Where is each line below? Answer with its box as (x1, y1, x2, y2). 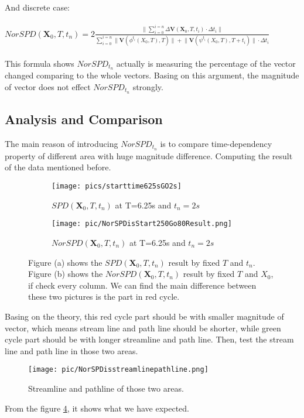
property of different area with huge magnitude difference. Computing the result (5, 149, 293, 162)
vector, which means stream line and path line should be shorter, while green (5, 321, 281, 334)
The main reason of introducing (5, 138, 118, 150)
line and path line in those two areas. (5, 344, 138, 357)
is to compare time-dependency (160, 138, 272, 150)
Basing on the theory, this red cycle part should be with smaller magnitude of (5, 310, 284, 322)
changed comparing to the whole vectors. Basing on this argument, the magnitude (5, 69, 299, 81)
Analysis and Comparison (5, 110, 163, 128)
